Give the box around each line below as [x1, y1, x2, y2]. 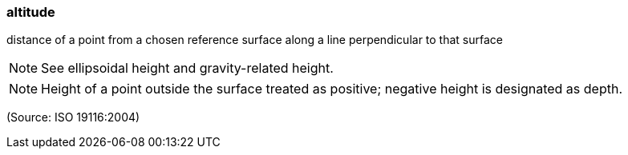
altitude [6, 4, 55, 20]
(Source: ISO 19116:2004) [6, 110, 140, 125]
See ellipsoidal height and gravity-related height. [41, 60, 334, 77]
